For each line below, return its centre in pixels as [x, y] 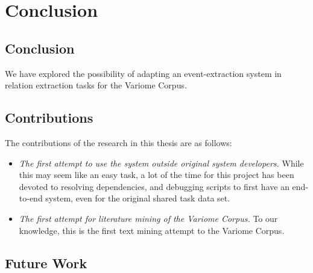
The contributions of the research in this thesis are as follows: [119, 142]
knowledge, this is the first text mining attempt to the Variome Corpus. [152, 230]
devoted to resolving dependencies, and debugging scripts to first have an [154, 186]
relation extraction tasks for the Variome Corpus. [96, 85]
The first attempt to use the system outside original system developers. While [161, 163]
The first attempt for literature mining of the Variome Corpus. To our [148, 218]
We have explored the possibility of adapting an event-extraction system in [143, 73]
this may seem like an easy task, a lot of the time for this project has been [156, 175]
